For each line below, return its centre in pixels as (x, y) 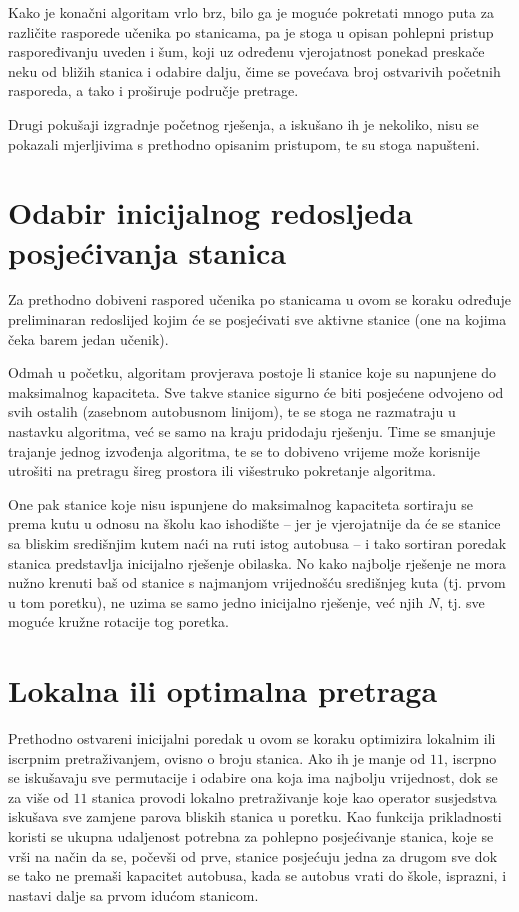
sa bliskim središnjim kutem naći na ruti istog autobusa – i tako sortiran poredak (257, 543)
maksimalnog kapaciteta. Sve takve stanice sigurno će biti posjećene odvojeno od (256, 391)
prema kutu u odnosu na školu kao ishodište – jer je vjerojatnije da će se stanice (254, 523)
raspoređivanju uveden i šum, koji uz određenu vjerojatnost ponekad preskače (246, 51)
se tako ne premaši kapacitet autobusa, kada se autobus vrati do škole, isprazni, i (257, 875)
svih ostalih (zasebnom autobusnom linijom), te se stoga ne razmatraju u (232, 411)
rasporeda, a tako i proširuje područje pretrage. (153, 90)
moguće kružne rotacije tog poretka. (119, 621)
